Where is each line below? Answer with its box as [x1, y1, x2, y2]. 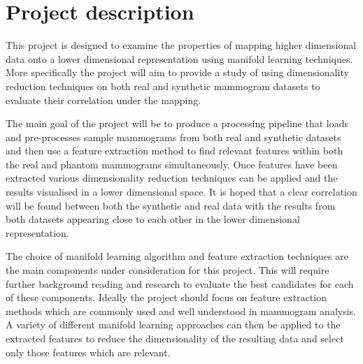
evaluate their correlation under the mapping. [6, 92, 201, 107]
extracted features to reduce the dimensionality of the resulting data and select [6, 331, 344, 345]
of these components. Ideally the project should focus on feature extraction [6, 290, 327, 305]
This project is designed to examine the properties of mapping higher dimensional [6, 38, 357, 52]
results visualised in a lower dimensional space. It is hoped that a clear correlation [6, 184, 357, 199]
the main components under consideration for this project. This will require [6, 263, 329, 277]
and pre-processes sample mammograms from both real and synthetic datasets [6, 129, 341, 144]
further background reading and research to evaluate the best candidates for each [6, 276, 354, 291]
